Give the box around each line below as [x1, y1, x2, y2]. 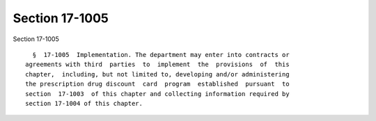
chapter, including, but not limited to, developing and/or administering [25, 70, 290, 78]
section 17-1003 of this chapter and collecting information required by [25, 90, 290, 97]
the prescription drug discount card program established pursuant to [25, 80, 290, 88]
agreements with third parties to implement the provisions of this [25, 60, 290, 69]
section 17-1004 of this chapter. [25, 99, 143, 107]
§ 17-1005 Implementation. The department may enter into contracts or [32, 51, 290, 58]
